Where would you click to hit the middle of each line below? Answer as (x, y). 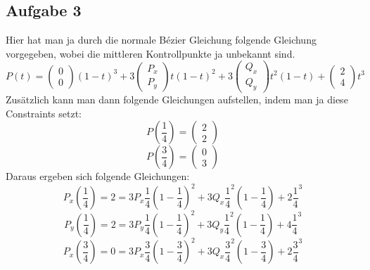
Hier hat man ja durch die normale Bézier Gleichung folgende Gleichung (161, 40)
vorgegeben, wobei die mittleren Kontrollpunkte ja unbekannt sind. (151, 53)
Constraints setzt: (44, 113)
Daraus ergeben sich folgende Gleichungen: (98, 176)
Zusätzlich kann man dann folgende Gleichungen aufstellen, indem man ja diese (177, 99)
